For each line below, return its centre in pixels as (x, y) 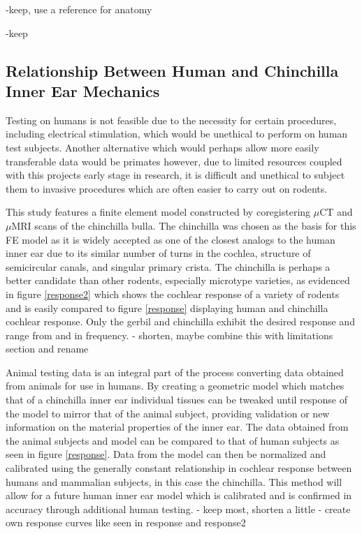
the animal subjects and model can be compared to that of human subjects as (173, 440)
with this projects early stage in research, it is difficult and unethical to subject (175, 175)
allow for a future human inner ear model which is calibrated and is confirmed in (179, 495)
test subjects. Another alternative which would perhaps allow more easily (162, 147)
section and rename (47, 349)
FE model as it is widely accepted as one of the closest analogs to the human (171, 239)
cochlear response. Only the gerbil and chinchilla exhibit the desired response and (180, 321)
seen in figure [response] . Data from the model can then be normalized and (166, 454)
